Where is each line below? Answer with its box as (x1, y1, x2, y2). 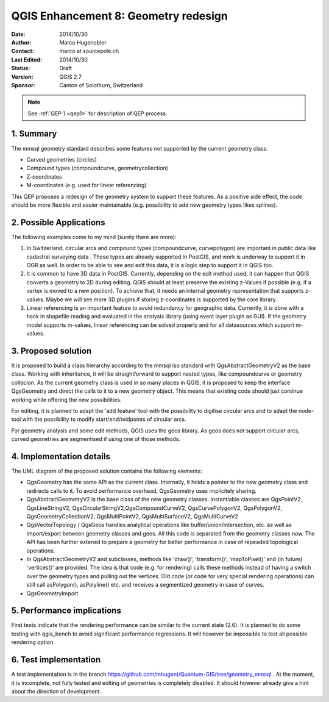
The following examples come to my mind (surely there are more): (11, 233, 177, 240)
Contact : (11, 48, 35, 55)
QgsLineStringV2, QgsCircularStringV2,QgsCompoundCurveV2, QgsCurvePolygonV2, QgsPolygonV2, (26, 504, 283, 512)
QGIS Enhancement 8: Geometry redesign (11, 9, 228, 23)
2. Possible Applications (11, 217, 105, 227)
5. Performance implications (11, 606, 121, 616)
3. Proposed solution (11, 345, 92, 356)
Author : (11, 38, 32, 46)
